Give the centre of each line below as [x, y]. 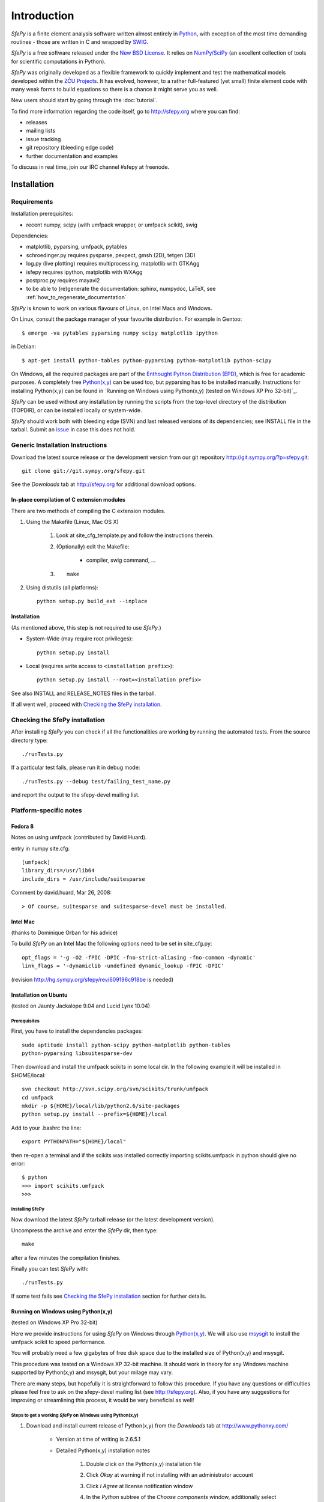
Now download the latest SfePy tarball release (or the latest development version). [113, 1219]
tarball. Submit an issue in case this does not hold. [73, 430]
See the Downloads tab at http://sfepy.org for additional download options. [103, 484]
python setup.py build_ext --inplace [92, 601]
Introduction [43, 16]
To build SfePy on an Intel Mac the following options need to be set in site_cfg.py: [112, 944]
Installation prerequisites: [42, 214]
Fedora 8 [22, 826]
